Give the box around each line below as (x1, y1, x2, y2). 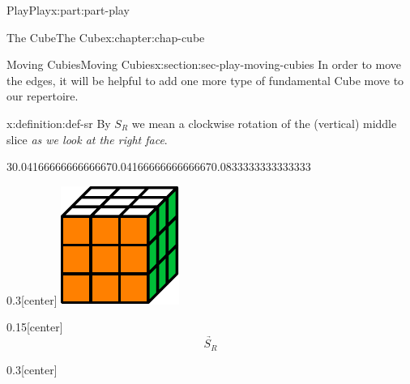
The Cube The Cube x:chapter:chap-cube (6, 28, 205, 45)
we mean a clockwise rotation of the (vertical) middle (131, 114, 397, 131)
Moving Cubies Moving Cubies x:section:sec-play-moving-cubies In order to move (6, 56, 401, 73)
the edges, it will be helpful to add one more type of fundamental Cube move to (6, 71, 404, 88)
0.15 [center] (6, 318, 63, 335)
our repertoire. (6, 87, 79, 105)
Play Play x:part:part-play (6, 2, 130, 18)
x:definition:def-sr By (6, 114, 111, 131)
